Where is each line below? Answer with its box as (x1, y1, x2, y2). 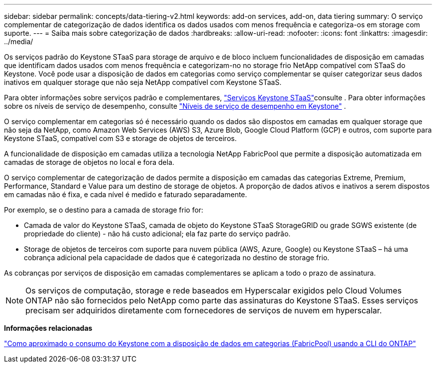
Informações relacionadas (4, 324, 93, 332)
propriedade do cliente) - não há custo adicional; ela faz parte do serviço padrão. (24, 229, 291, 238)
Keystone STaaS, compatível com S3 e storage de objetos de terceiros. (4, 134, 237, 143)
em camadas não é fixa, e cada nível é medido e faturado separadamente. (4, 190, 247, 199)
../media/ (4, 37, 33, 46)
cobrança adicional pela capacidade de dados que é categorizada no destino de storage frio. (24, 253, 329, 262)
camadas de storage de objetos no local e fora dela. (4, 158, 175, 166)
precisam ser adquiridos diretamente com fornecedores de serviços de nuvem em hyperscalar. (25, 305, 382, 315)
